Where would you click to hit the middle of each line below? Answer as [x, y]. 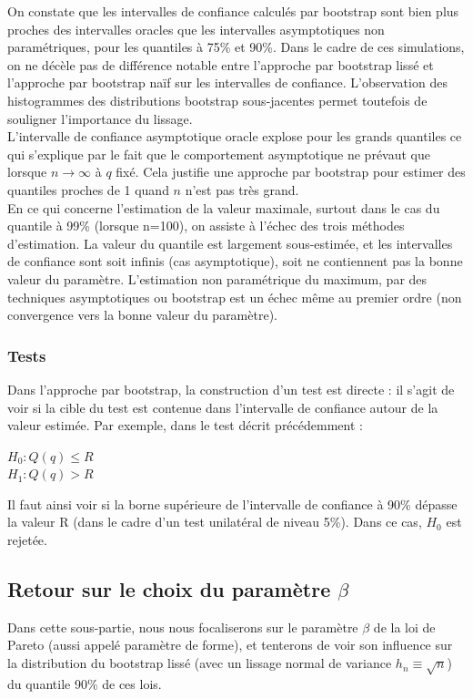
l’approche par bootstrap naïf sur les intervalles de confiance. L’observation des [227, 82]
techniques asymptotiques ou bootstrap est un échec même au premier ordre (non [235, 297]
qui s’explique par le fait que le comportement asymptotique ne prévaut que [219, 154]
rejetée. [27, 540]
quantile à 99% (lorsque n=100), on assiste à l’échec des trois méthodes [206, 226]
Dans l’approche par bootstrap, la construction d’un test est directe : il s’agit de [231, 389]
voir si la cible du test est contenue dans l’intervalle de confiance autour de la [223, 407]
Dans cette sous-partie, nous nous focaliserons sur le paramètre [183, 627]
